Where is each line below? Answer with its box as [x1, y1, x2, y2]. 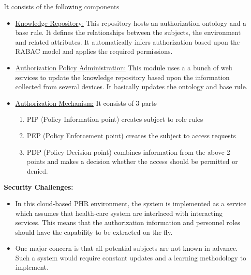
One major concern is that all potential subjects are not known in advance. [15, 243, 238, 253]
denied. [27, 165, 48, 176]
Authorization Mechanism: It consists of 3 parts [15, 97, 157, 108]
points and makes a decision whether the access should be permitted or [27, 156, 238, 166]
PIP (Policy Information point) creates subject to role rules [27, 114, 203, 124]
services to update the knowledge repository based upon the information [15, 72, 230, 82]
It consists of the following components [4, 1, 119, 11]
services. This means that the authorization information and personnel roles [15, 217, 240, 227]
